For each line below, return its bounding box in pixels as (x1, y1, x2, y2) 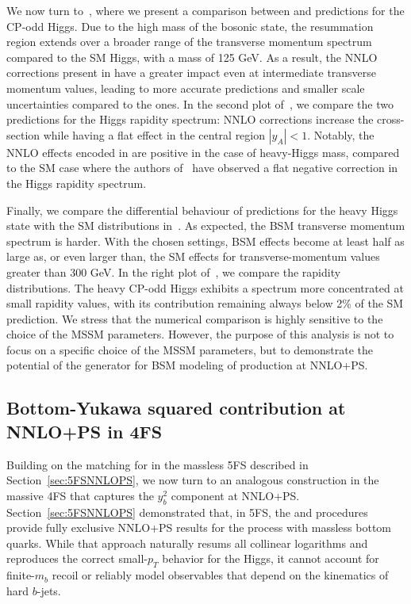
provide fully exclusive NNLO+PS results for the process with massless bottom (6, 519, 392, 536)
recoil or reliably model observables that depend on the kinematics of (52, 567, 389, 583)
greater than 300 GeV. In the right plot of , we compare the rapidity (6, 263, 341, 280)
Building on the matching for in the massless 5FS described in (6, 456, 309, 472)
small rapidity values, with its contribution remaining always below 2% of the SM (6, 295, 404, 312)
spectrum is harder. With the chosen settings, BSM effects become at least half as (6, 232, 405, 249)
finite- (6, 567, 35, 583)
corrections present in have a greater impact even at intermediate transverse (6, 64, 377, 81)
